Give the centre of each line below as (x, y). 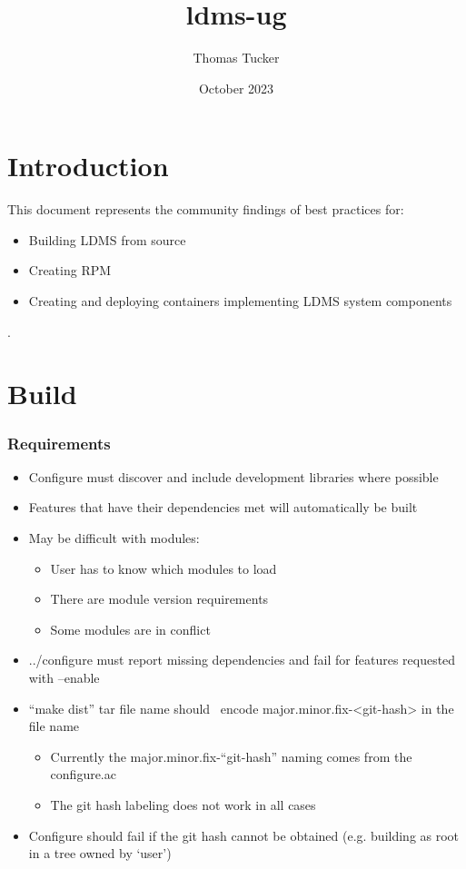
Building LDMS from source (107, 239)
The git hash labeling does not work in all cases (183, 804)
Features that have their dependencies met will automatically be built (223, 507)
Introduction (88, 166)
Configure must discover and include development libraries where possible (233, 476)
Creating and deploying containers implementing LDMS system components (240, 301)
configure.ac (83, 774)
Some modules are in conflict (130, 629)
